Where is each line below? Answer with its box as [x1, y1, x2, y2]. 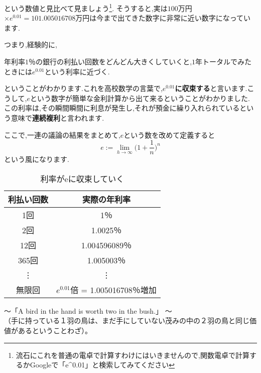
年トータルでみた [195, 56, 252, 67]
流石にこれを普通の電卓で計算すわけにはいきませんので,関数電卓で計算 [16, 349, 249, 360]
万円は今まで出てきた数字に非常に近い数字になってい [75, 13, 251, 23]
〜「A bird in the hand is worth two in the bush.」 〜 [4, 305, 172, 316]
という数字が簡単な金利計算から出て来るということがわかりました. [30, 92, 250, 103]
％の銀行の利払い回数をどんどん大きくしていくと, [29, 56, 192, 67]
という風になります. [4, 154, 69, 164]
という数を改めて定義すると [123, 129, 215, 140]
